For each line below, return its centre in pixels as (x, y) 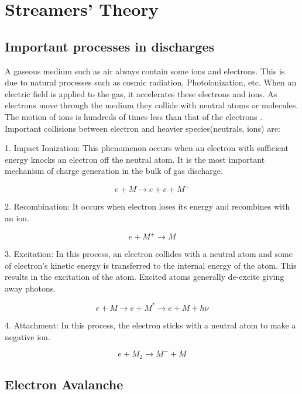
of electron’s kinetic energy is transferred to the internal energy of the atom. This (151, 265)
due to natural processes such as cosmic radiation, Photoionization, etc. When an (151, 82)
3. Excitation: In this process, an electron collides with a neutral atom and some (149, 254)
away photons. (30, 288)
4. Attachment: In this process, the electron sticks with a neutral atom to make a (150, 325)
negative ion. (28, 336)
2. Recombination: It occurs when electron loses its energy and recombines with (147, 206)
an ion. (17, 218)
